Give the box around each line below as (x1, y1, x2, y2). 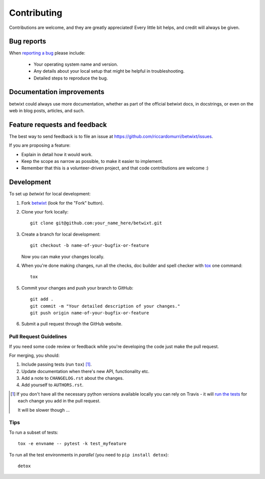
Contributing (9, 7, 62, 18)
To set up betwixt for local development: (9, 191, 91, 197)
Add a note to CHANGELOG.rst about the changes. (21, 375, 124, 381)
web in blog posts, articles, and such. (9, 107, 85, 113)
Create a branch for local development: (21, 231, 101, 237)
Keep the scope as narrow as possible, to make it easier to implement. (21, 159, 163, 164)
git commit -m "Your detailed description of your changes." (30, 303, 180, 309)
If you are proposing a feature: (9, 142, 71, 148)
